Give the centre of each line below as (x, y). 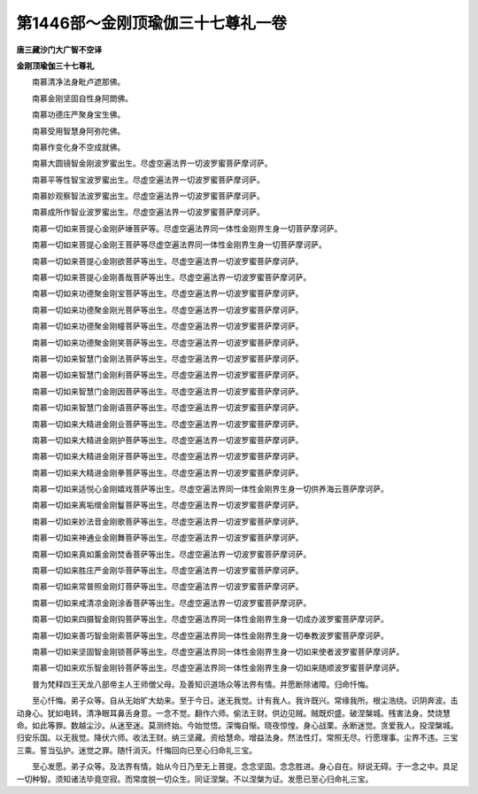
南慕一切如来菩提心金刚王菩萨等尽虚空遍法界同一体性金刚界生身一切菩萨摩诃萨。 (179, 245)
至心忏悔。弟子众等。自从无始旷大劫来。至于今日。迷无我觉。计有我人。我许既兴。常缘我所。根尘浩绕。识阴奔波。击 (245, 701)
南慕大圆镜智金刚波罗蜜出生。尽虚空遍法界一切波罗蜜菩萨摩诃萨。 (152, 163)
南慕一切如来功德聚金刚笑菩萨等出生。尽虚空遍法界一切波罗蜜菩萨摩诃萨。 (167, 342)
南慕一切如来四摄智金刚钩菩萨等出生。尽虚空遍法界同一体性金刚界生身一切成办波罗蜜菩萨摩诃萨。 (210, 619)
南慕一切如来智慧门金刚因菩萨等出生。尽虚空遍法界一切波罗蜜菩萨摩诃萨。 (167, 391)
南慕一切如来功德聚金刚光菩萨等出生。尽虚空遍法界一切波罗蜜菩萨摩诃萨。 (167, 309)
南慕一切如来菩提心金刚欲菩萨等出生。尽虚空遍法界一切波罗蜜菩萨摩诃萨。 (167, 261)
